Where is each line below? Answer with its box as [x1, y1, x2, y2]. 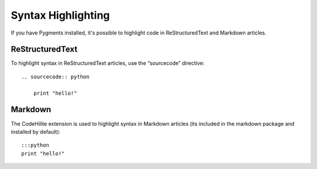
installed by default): [11, 128, 61, 135]
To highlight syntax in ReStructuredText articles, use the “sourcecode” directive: [11, 60, 205, 67]
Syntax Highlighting [11, 9, 110, 22]
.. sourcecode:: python [21, 73, 90, 80]
